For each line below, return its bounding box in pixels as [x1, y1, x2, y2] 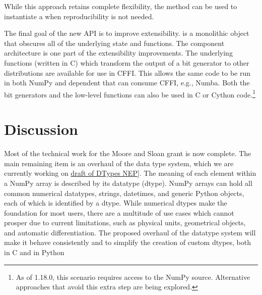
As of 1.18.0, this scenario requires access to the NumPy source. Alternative [16, 271, 250, 282]
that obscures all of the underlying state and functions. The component [4, 37, 225, 48]
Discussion [4, 119, 78, 139]
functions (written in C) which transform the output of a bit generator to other [4, 57, 249, 68]
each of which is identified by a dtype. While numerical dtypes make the [4, 198, 227, 208]
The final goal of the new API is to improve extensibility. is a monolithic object [4, 28, 249, 38]
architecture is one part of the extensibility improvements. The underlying [4, 47, 233, 58]
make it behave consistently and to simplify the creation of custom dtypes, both [4, 237, 251, 248]
